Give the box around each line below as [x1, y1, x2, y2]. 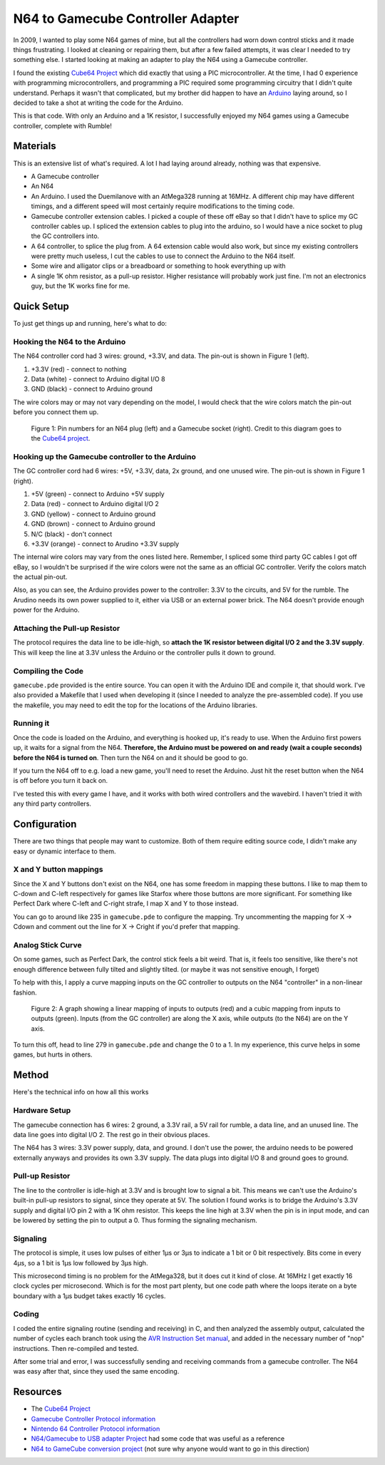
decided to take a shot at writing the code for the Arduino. [13, 98, 183, 107]
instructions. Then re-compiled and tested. [13, 1344, 139, 1352]
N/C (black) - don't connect [31, 530, 113, 538]
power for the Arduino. [13, 606, 80, 615]
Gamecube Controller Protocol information [31, 1414, 156, 1423]
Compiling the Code [13, 666, 84, 676]
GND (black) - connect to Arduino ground [31, 385, 153, 394]
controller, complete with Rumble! [13, 121, 112, 130]
